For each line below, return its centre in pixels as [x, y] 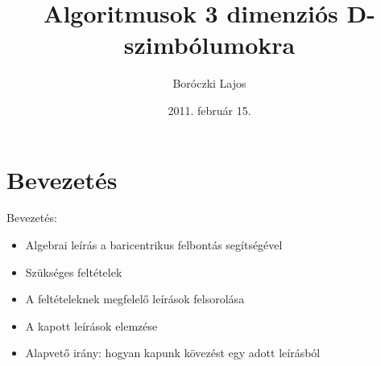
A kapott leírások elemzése [91, 325]
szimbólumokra [209, 45]
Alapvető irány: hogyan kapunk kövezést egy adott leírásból [173, 353]
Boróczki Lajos [209, 83]
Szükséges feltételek [74, 271]
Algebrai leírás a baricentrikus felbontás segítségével [154, 245]
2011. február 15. [209, 110]
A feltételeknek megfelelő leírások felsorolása [135, 299]
